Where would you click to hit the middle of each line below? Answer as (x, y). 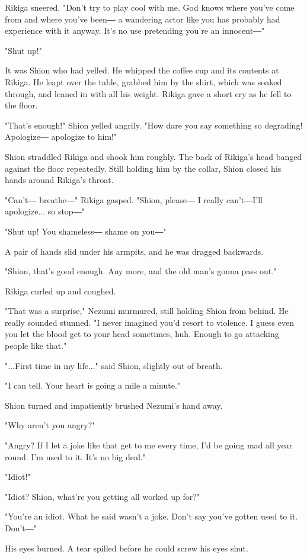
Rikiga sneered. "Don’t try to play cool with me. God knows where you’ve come (150, 7)
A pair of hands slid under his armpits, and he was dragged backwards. (134, 251)
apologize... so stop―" (45, 211)
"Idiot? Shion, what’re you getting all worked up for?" (103, 496)
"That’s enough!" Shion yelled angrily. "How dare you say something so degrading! (154, 125)
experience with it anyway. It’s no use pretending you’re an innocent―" (135, 31)
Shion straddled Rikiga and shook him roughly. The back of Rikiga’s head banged (153, 156)
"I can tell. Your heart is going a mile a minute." (93, 385)
